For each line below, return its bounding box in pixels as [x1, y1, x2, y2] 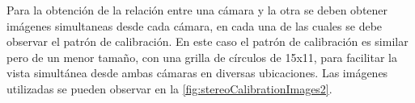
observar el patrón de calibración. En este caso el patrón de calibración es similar [6, 33, 409, 50]
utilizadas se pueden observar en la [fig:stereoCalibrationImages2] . [6, 80, 332, 97]
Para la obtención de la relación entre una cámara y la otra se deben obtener [6, 2, 388, 18]
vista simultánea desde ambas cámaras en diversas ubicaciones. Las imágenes [6, 64, 388, 81]
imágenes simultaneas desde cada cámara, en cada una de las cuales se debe [6, 17, 383, 34]
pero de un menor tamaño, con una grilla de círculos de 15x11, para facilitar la [6, 48, 397, 65]
